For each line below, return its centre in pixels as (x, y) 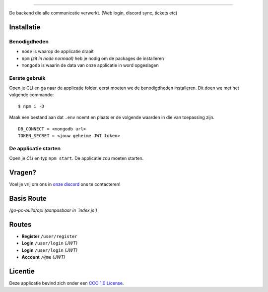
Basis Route (28, 198)
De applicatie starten (35, 148)
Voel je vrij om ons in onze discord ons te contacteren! (65, 184)
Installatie (25, 27)
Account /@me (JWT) (43, 257)
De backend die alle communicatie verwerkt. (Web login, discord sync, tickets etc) (93, 13)
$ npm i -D (31, 106)
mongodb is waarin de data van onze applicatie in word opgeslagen (90, 65)
